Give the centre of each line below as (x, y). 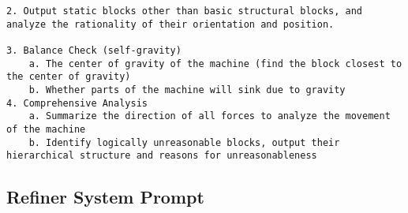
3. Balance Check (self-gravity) (94, 50)
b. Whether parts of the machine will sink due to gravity (187, 90)
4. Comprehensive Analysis (77, 103)
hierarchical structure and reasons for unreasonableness (162, 156)
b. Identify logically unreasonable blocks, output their (184, 142)
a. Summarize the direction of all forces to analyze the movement (210, 116)
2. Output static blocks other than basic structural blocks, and (185, 11)
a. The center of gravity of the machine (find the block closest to (215, 64)
